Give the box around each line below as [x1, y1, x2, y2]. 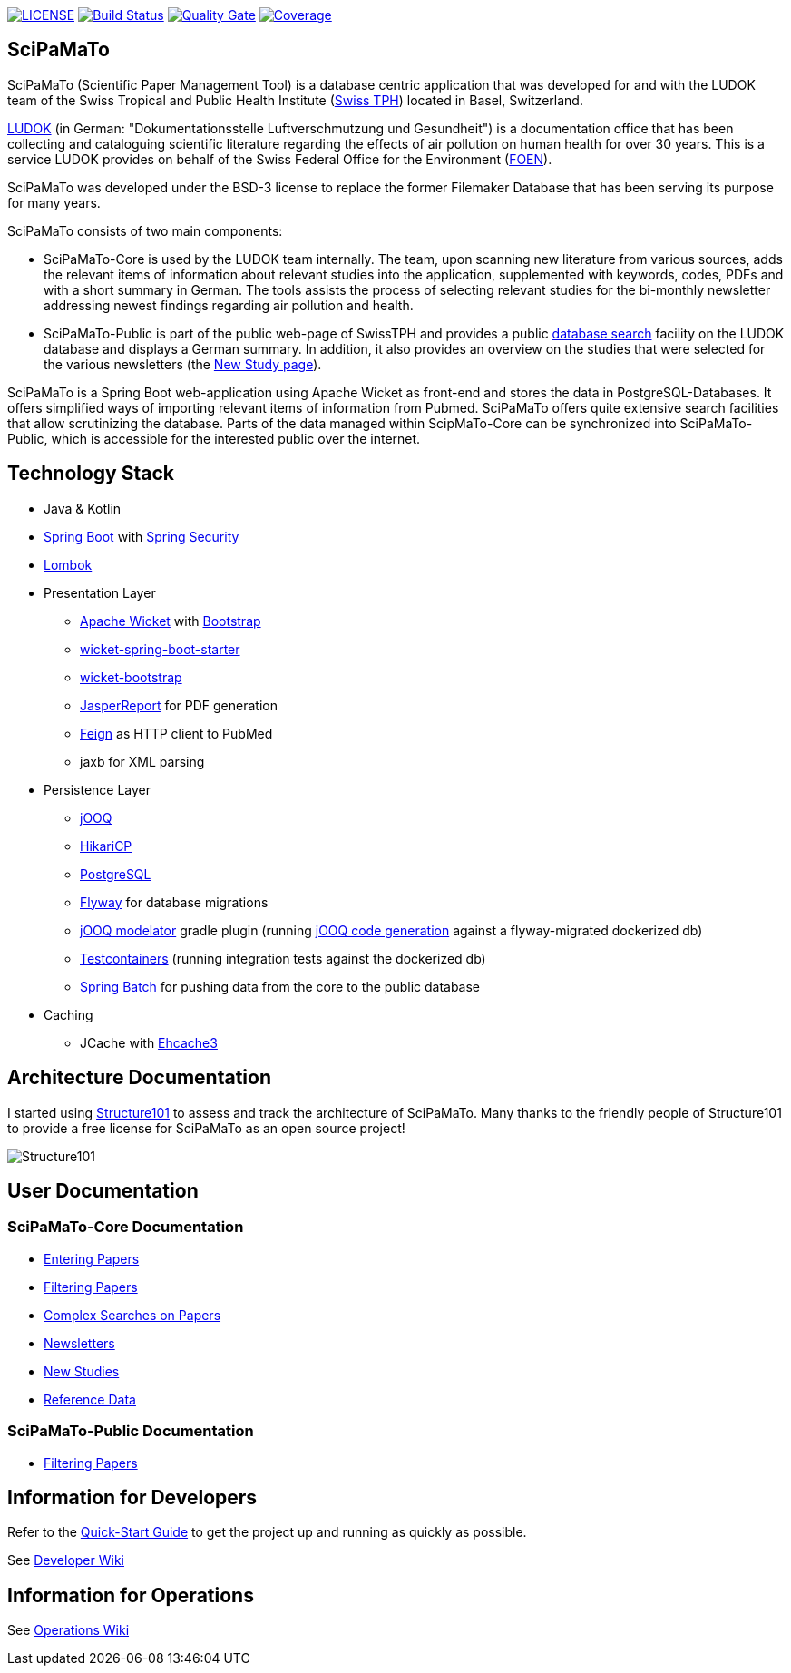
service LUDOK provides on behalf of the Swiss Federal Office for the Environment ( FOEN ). [7, 151, 552, 167]
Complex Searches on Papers [44, 1306, 221, 1323]
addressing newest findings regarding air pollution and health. [44, 297, 414, 313]
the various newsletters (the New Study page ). [44, 356, 322, 372]
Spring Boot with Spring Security [44, 528, 239, 544]
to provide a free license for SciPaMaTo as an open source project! [7, 1120, 405, 1136]
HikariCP [80, 837, 132, 854]
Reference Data [44, 1391, 136, 1407]
